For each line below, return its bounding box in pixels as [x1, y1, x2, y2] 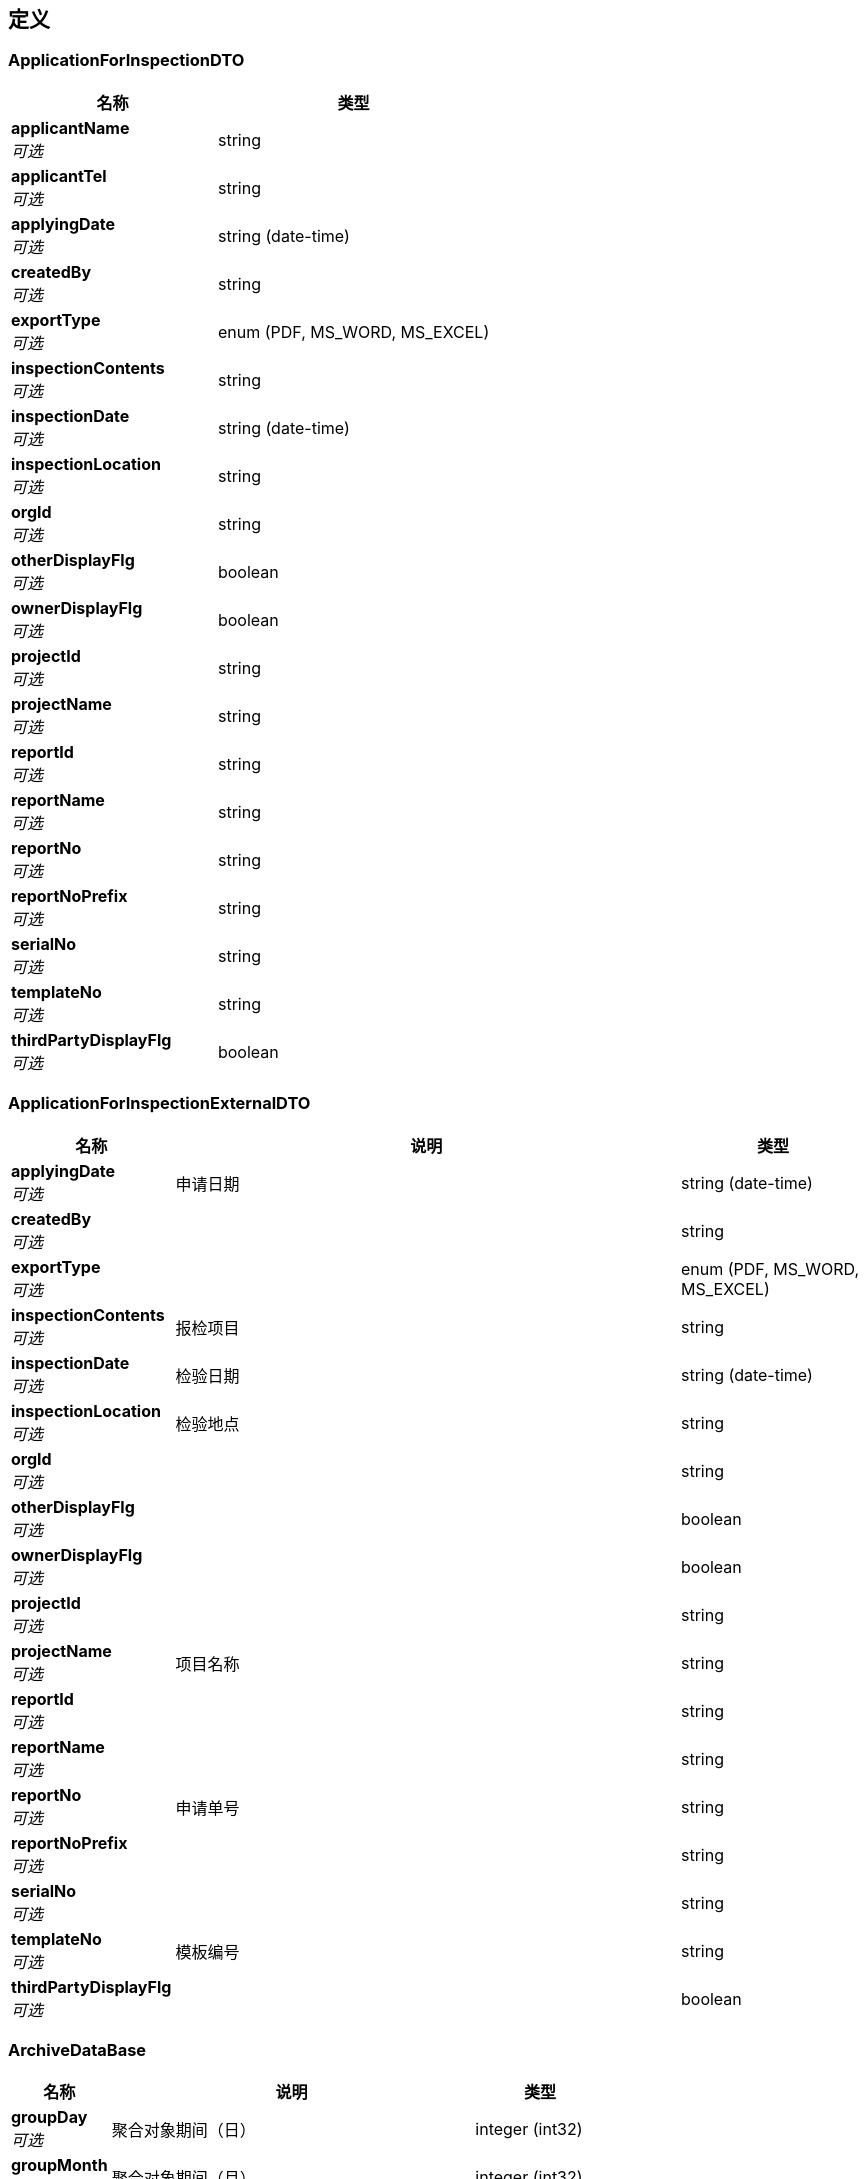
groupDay [11, 2107, 88, 2128]
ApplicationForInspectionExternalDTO [8, 1093, 311, 1114]
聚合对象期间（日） [111, 2120, 256, 2141]
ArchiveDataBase [8, 2039, 147, 2060]
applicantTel [11, 165, 107, 186]
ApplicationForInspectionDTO [8, 50, 245, 71]
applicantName [11, 117, 130, 138]
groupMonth [11, 2155, 108, 2176]
